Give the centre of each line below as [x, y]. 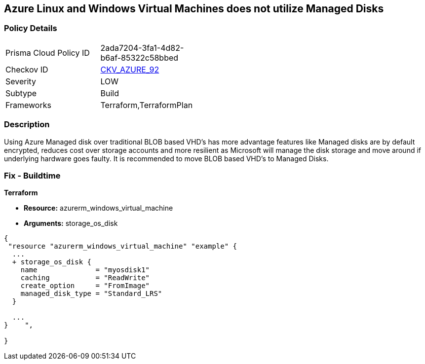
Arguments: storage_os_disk [71, 223]
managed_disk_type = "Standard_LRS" [91, 294]
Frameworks [28, 105]
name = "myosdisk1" [85, 270]
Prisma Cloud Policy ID [48, 53]
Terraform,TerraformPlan [147, 105]
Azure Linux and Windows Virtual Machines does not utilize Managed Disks [194, 9]
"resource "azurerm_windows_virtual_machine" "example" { [123, 246]
